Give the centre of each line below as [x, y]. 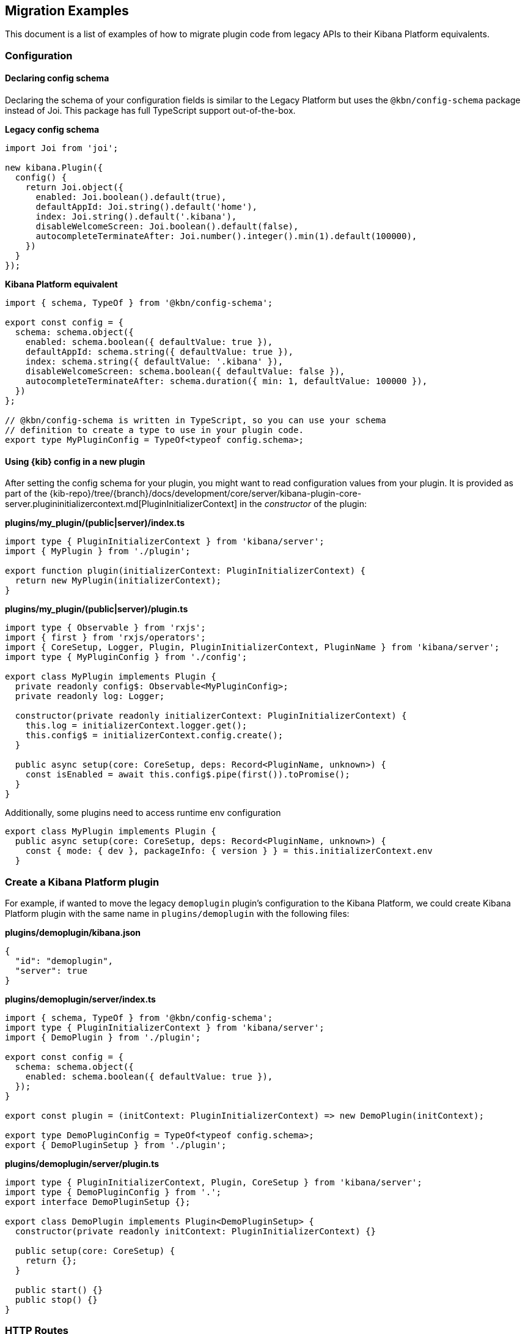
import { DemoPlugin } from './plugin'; [103, 1037]
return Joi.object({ [74, 187]
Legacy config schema [52, 130]
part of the [26, 494]
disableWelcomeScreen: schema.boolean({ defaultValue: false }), [185, 372]
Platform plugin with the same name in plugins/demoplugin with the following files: [177, 913]
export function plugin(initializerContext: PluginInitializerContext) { [185, 571]
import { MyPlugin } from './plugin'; [98, 551]
